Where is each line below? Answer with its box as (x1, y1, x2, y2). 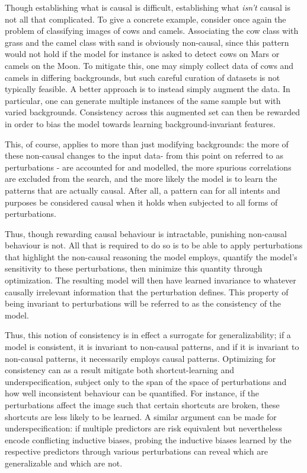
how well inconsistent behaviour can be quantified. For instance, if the (5, 387, 260, 399)
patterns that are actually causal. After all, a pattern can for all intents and (5, 184, 280, 196)
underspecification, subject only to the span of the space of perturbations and (5, 375, 287, 387)
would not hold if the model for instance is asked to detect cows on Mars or (5, 48, 280, 60)
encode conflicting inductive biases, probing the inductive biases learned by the (5, 433, 292, 446)
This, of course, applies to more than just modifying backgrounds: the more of (5, 137, 289, 150)
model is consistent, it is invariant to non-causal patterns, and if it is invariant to (5, 340, 299, 353)
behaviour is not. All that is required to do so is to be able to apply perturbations (5, 239, 303, 251)
